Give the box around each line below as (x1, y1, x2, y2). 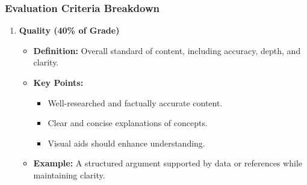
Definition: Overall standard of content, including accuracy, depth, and (33, 44, 301, 56)
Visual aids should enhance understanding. (48, 136, 205, 149)
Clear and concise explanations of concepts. (48, 117, 208, 129)
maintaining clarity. (33, 168, 105, 181)
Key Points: (33, 76, 84, 88)
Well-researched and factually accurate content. (48, 96, 223, 109)
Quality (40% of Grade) (19, 24, 120, 37)
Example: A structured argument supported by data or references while (33, 157, 303, 169)
